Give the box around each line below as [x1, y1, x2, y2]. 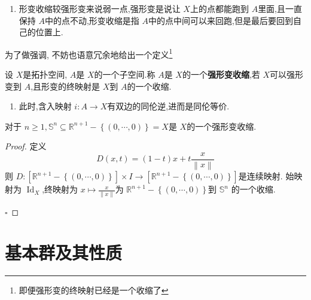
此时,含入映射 [19, 100, 72, 112]
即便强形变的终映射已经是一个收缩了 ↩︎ [19, 284, 169, 296]
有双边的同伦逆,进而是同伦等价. [107, 100, 230, 112]
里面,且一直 [258, 2, 303, 14]
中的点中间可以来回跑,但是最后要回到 [148, 14, 293, 26]
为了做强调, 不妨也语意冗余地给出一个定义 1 [5, 46, 173, 60]
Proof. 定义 [5, 140, 47, 152]
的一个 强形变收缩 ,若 [182, 68, 260, 81]
